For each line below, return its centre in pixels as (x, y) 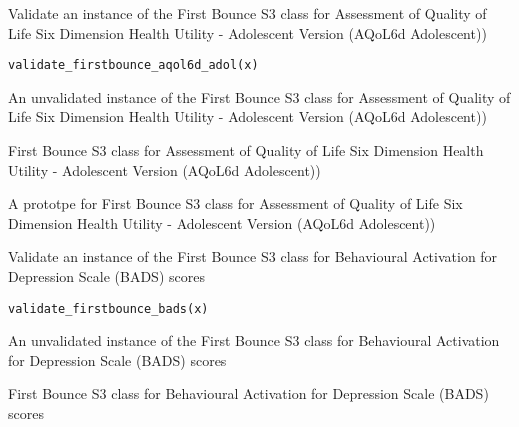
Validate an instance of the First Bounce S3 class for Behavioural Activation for (253, 256)
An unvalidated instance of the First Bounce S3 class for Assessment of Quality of (259, 96)
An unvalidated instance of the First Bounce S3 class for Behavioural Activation (254, 340)
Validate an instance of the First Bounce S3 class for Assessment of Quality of (247, 13)
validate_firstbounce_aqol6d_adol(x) (133, 65)
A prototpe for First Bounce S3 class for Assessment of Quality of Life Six (235, 203)
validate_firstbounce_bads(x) (108, 308)
